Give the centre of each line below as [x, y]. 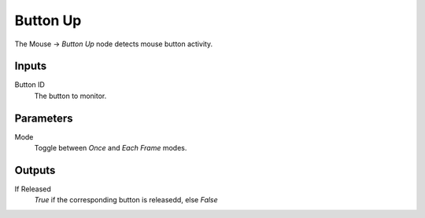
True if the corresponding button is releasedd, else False [126, 200]
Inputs [31, 66]
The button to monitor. [70, 96]
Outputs [35, 170]
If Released [33, 189]
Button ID [30, 85]
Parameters [44, 118]
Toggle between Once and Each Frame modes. [111, 148]
